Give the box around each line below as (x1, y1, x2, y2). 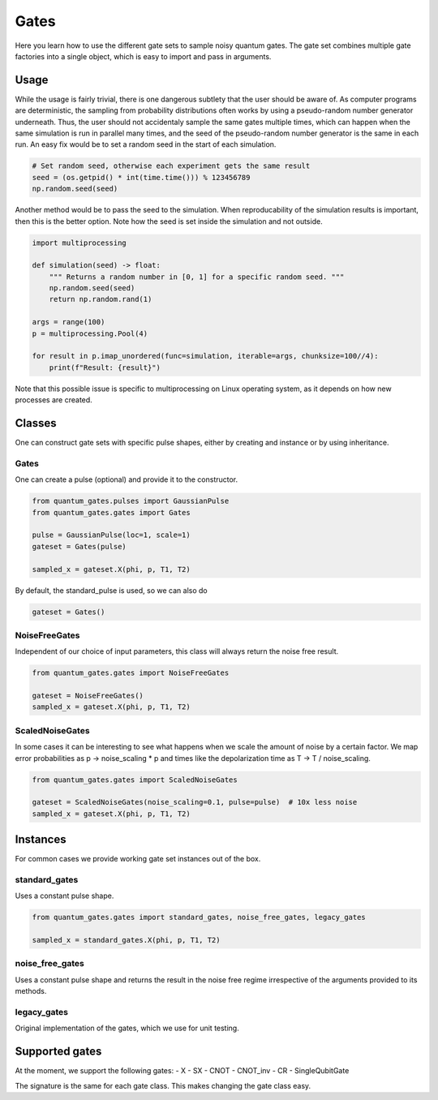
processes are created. (15, 395, 92, 405)
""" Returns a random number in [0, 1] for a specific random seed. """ (49, 272, 345, 281)
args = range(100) (32, 317, 105, 327)
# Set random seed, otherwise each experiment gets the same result (32, 161, 311, 170)
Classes (15, 416, 57, 430)
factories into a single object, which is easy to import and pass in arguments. (15, 51, 272, 61)
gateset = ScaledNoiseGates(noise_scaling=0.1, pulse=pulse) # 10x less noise (32, 797, 358, 807)
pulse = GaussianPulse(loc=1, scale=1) (32, 531, 191, 539)
